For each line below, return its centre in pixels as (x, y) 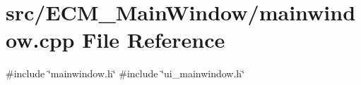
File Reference (154, 40)
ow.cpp (40, 40)
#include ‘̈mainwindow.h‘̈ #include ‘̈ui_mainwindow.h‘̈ (125, 73)
